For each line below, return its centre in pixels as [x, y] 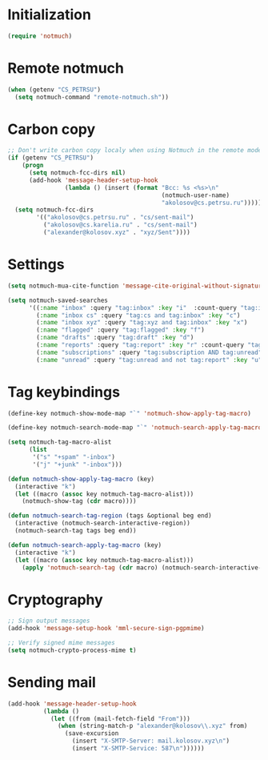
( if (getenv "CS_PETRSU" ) [50, 158]
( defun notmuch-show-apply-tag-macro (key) [81, 479]
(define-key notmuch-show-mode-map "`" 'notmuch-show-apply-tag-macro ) [129, 413]
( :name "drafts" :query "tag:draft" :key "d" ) [115, 338]
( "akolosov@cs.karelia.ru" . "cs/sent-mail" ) [120, 225]
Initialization [49, 15]
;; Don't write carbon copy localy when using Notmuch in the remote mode [135, 151]
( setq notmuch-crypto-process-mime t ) [72, 650]
